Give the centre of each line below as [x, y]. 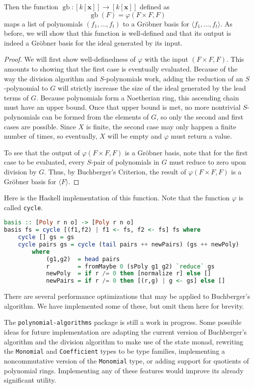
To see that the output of [42, 152]
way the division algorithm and [51, 78]
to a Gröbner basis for [156, 23]
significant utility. [30, 380]
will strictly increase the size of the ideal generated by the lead [152, 88]
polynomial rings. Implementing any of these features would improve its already [124, 370]
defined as [154, 6]
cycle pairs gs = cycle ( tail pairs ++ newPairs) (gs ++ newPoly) [128, 244]
